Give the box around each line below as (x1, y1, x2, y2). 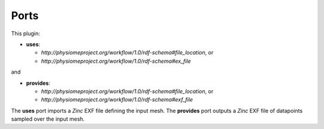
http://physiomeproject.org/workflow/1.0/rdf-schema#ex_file (41, 57, 191, 64)
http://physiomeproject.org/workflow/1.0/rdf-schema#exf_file (41, 96, 193, 103)
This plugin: (11, 30, 40, 37)
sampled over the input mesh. (11, 115, 85, 122)
